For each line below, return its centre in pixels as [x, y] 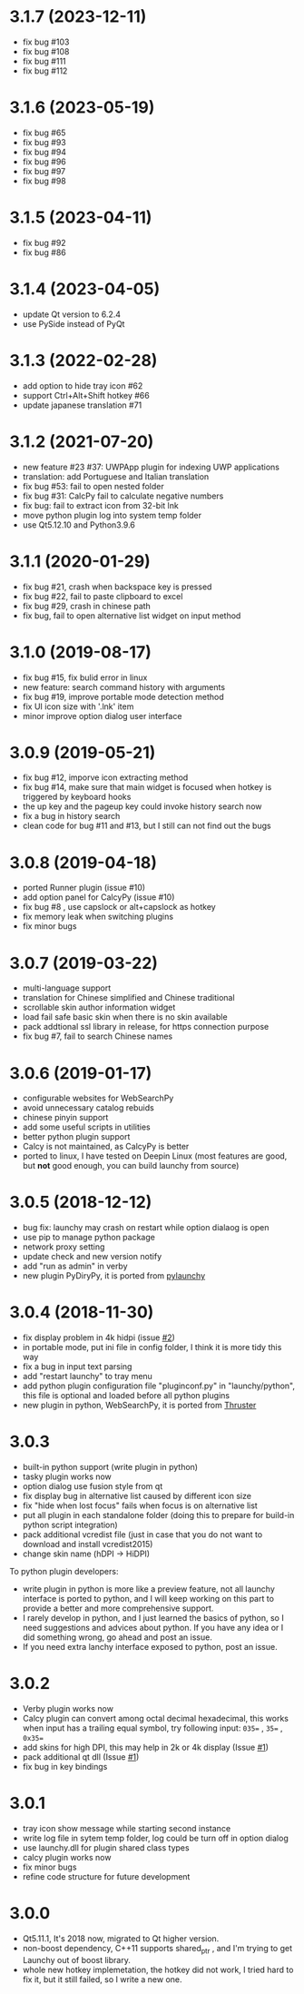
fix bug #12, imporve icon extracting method [105, 777]
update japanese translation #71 [82, 405]
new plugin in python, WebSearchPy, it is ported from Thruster [139, 1406]
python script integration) [70, 1525]
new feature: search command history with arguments [123, 686]
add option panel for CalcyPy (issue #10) [98, 897]
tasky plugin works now [67, 1476]
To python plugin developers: [64, 1572]
